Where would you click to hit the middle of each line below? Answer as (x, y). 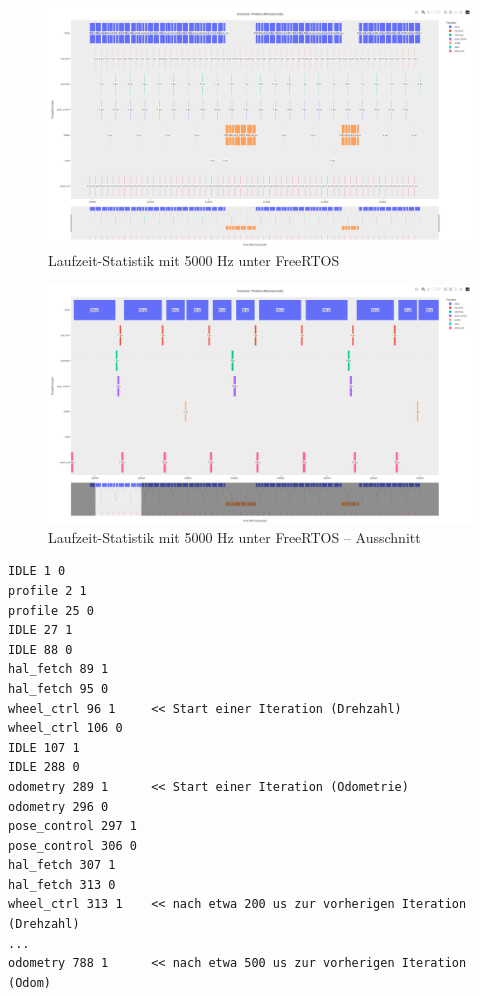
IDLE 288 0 (44, 767)
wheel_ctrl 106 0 (65, 728)
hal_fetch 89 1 (58, 669)
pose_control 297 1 (72, 826)
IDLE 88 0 (40, 649)
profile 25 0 (51, 610)
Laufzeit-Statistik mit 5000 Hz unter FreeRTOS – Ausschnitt (234, 536)
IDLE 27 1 (40, 630)
